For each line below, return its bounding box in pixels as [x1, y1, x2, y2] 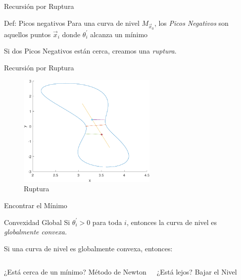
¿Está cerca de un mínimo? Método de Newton [4, 267, 146, 277]
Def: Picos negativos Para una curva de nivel [4, 17, 140, 28]
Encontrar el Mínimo [4, 200, 67, 211]
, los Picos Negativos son [154, 17, 229, 28]
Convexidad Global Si [4, 217, 70, 227]
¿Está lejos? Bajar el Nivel [156, 267, 237, 277]
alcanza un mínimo [90, 29, 148, 39]
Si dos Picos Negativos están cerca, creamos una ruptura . [4, 46, 177, 56]
